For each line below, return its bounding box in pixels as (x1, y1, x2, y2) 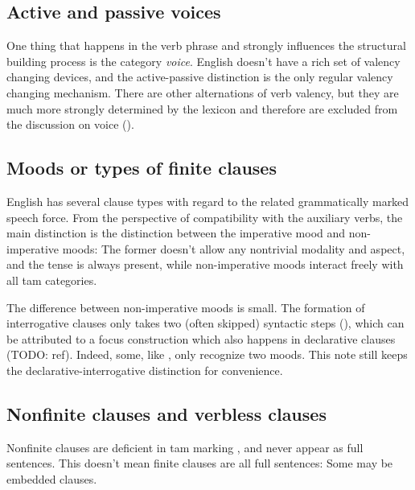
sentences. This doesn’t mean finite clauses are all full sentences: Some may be (6, 455, 393, 471)
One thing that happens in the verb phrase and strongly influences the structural (6, 37, 406, 54)
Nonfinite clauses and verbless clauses (6, 401, 327, 426)
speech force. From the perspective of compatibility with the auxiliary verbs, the (6, 208, 403, 225)
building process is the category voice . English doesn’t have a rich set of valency (6, 52, 401, 69)
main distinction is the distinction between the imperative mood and (6, 224, 346, 241)
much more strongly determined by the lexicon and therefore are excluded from (6, 100, 398, 117)
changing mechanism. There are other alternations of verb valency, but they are (6, 84, 399, 101)
